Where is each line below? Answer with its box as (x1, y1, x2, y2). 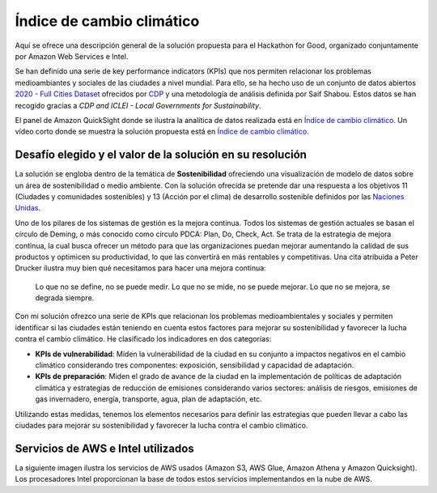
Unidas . (15, 203, 40, 213)
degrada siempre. (35, 293, 95, 303)
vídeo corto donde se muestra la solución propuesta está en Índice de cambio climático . (15, 126, 309, 137)
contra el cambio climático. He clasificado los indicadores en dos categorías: (15, 334, 272, 344)
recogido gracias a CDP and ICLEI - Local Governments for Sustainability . (15, 100, 262, 110)
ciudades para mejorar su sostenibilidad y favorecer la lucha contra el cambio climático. (15, 421, 308, 430)
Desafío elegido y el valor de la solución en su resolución (15, 148, 308, 162)
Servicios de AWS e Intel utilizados (15, 441, 194, 455)
